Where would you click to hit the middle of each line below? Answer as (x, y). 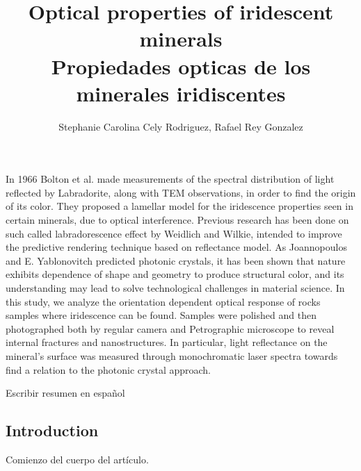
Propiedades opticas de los (181, 66)
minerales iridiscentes (181, 93)
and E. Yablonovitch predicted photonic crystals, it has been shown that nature (176, 260)
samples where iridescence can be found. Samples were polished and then (161, 315)
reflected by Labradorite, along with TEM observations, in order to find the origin (181, 192)
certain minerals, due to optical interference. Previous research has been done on (177, 220)
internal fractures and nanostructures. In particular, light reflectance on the (167, 342)
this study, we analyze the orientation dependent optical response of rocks (163, 301)
